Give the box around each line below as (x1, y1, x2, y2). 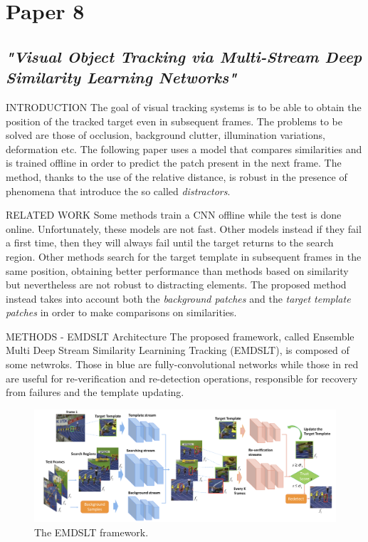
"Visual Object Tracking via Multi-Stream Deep (6, 45, 362, 67)
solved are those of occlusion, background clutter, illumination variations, (6, 127, 325, 142)
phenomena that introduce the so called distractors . (6, 183, 231, 198)
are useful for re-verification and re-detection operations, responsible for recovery (6, 370, 358, 385)
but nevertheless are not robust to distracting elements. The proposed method (6, 277, 347, 292)
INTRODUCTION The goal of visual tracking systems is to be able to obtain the (6, 99, 362, 114)
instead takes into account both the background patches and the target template (6, 291, 351, 306)
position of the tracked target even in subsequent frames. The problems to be (6, 113, 343, 128)
